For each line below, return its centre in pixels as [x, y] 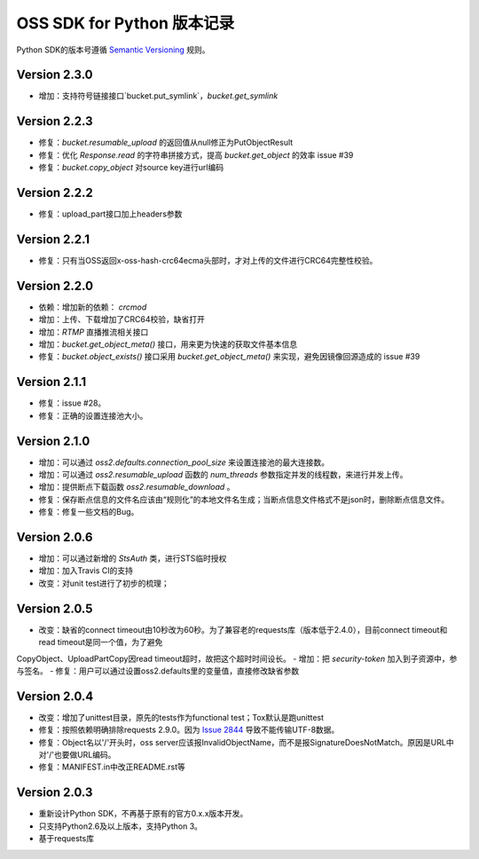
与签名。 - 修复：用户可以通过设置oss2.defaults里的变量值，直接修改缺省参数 [158, 671]
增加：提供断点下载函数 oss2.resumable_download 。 [137, 487]
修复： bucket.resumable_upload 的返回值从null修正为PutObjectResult [166, 143]
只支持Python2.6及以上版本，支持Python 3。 [121, 826]
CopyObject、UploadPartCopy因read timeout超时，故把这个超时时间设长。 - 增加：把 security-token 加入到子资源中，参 [237, 658]
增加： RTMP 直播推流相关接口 [94, 332]
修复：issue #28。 [72, 403]
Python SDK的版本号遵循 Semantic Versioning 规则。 [113, 50]
